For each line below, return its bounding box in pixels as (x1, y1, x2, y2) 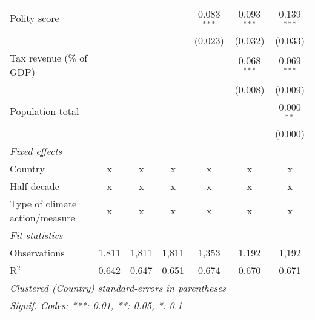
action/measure (10, 210, 75, 224)
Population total (10, 104, 79, 119)
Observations (10, 245, 65, 260)
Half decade (10, 178, 59, 193)
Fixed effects (10, 143, 62, 158)
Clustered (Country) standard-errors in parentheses (10, 280, 226, 295)
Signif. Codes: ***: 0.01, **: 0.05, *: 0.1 (10, 298, 182, 312)
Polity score (10, 11, 59, 25)
